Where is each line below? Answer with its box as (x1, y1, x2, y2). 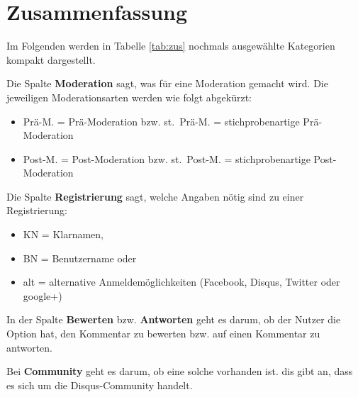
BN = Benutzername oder (23, 250, 137, 265)
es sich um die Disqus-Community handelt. (6, 377, 193, 392)
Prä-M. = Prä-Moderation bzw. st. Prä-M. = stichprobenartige (23, 113, 300, 128)
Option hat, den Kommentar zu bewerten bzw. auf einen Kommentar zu (6, 326, 320, 341)
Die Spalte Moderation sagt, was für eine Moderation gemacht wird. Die (6, 76, 328, 91)
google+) (23, 288, 62, 303)
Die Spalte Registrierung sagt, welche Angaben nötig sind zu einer (6, 189, 304, 203)
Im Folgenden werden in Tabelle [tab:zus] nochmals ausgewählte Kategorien (6, 38, 335, 53)
